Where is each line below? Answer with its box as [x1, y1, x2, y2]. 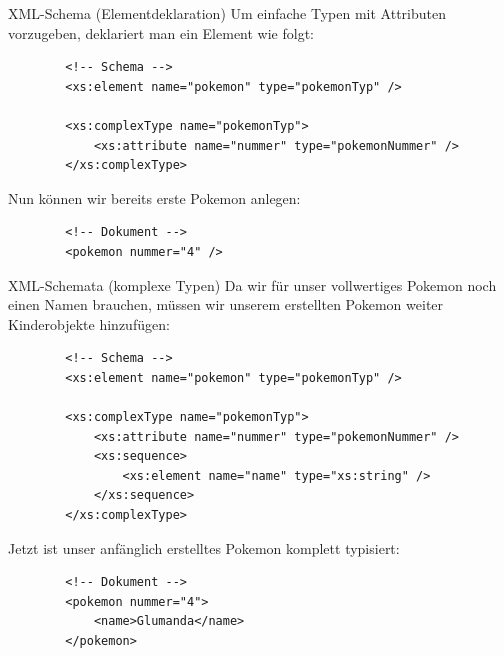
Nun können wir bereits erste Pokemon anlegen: [8, 187, 301, 208]
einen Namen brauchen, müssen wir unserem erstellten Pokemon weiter [8, 294, 444, 315]
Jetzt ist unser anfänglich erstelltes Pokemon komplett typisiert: [8, 537, 400, 558]
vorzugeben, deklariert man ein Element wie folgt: [8, 22, 314, 43]
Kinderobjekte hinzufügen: [8, 313, 170, 334]
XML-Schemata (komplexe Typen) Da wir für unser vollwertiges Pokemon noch [8, 274, 497, 295]
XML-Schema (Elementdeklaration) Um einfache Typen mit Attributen [8, 3, 446, 23]
